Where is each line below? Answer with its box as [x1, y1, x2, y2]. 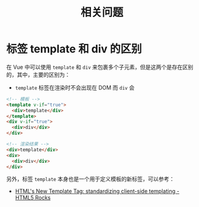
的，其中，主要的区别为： [6, 71, 70, 78]
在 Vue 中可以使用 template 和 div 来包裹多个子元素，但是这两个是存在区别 [6, 63, 194, 71]
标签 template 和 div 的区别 [6, 42, 142, 56]
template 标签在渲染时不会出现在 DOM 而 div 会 [15, 83, 135, 91]
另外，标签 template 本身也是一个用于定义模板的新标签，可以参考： [6, 175, 175, 183]
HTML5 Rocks [15, 194, 51, 202]
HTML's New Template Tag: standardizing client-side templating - [15, 188, 180, 195]
